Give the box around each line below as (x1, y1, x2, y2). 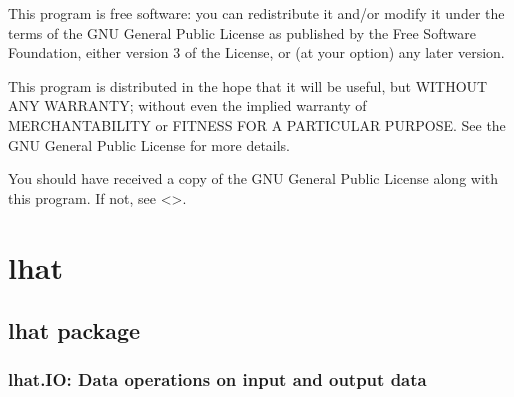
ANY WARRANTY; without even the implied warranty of (8, 95, 367, 116)
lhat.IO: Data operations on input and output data (8, 367, 427, 392)
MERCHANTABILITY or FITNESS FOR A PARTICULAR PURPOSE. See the (8, 114, 506, 135)
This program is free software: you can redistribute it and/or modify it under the (8, 3, 505, 23)
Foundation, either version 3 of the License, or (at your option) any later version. (8, 42, 505, 63)
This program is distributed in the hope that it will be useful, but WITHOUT (8, 75, 488, 96)
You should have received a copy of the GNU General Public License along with (8, 168, 499, 189)
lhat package (8, 315, 141, 346)
